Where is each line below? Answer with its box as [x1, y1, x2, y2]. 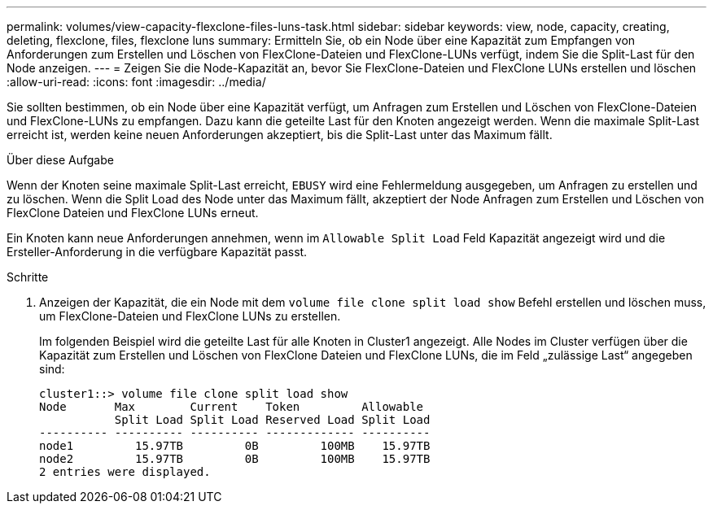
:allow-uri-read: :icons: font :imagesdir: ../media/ [7, 75, 266, 89]
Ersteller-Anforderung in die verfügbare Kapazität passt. [7, 245, 308, 259]
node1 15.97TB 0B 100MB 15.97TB [39, 439, 431, 452]
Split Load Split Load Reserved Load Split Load [114, 413, 431, 426]
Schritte [7, 270, 49, 284]
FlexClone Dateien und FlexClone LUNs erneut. [7, 206, 259, 220]
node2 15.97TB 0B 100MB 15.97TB [39, 452, 431, 465]
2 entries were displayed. [39, 465, 211, 478]
